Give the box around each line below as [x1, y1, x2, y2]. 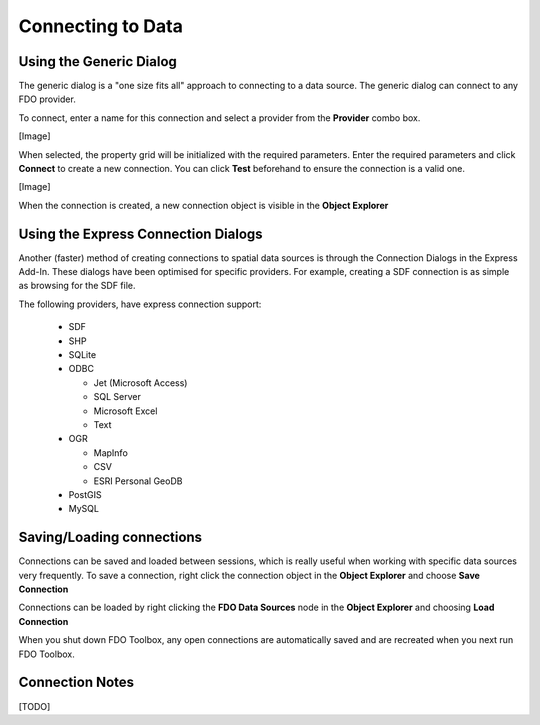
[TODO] [18, 700, 51, 712]
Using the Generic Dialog [18, 53, 177, 70]
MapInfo [93, 446, 129, 459]
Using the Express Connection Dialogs [18, 225, 264, 242]
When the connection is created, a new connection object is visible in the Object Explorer [18, 199, 389, 211]
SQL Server [93, 391, 142, 403]
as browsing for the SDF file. [18, 280, 136, 292]
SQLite [68, 349, 97, 361]
